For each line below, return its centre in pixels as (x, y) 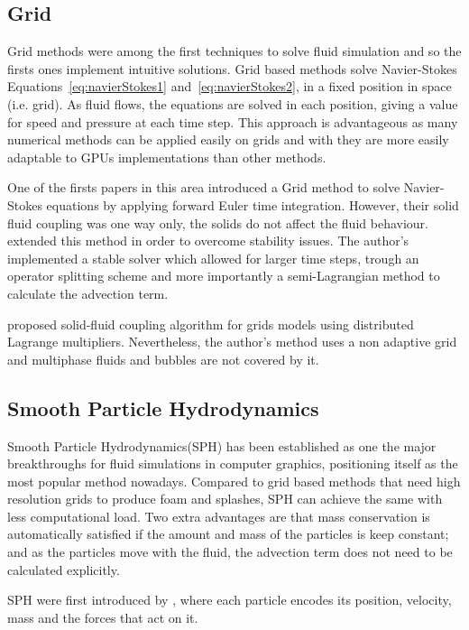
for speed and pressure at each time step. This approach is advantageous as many (233, 121)
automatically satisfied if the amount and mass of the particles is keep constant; (228, 534)
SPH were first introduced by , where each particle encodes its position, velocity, (230, 600)
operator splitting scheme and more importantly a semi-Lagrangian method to (224, 276)
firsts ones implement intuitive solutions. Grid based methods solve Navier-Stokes (232, 68)
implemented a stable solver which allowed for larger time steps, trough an (213, 258)
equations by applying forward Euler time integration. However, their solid (253, 204)
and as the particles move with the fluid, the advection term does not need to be (230, 552)
